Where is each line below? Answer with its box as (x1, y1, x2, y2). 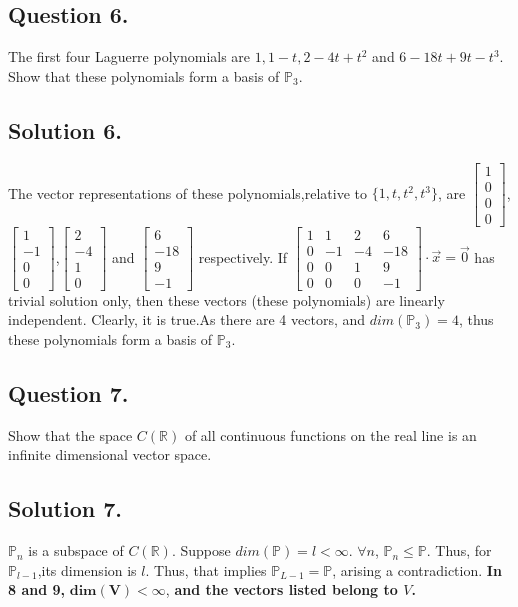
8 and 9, (8, 579, 66, 600)
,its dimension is (37, 559, 137, 580)
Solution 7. (8, 493, 123, 524)
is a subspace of (28, 540, 124, 561)
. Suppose (171, 540, 231, 561)
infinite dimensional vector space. (8, 444, 212, 465)
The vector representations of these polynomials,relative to (8, 182, 368, 203)
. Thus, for (426, 540, 492, 561)
